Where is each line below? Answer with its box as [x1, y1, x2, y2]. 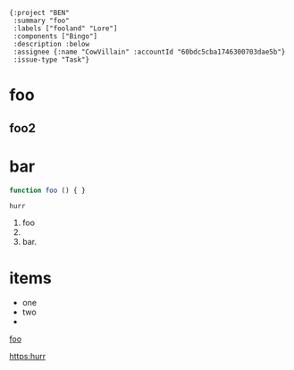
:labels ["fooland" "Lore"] [13, 24, 118, 33]
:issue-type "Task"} [13, 55, 90, 64]
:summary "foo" [13, 16, 70, 25]
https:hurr [9, 351, 46, 362]
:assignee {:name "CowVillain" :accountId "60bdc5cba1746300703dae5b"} [13, 47, 286, 56]
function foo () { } [9, 186, 87, 195]
